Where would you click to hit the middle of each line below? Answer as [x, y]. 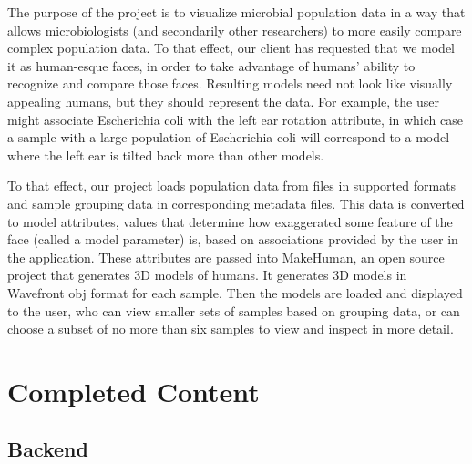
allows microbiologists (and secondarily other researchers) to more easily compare [235, 30]
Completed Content [133, 391]
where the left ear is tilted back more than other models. [166, 155]
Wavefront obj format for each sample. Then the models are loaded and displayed [235, 292]
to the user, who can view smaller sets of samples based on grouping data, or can [234, 310]
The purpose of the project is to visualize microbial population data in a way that [236, 12]
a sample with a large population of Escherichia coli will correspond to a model [229, 137]
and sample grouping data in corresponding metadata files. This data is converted [236, 203]
